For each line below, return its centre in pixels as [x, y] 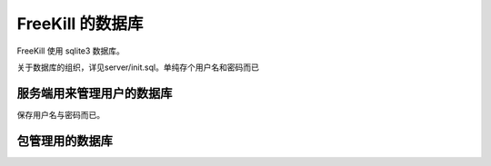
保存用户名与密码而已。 [60, 114]
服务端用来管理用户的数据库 [95, 93]
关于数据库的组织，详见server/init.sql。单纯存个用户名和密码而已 [138, 67]
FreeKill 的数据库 [80, 24]
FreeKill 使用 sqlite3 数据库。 [70, 51]
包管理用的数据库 [65, 141]
